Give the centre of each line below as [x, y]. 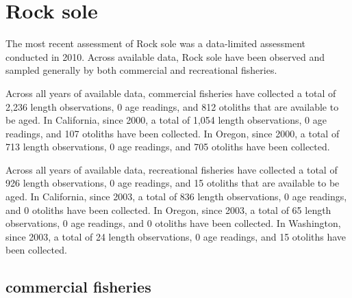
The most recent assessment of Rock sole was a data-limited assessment [156, 43]
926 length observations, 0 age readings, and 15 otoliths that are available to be [173, 183]
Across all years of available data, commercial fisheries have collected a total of [171, 93]
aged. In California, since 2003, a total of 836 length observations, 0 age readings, [176, 197]
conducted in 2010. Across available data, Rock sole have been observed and [165, 56]
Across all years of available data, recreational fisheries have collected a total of [172, 169]
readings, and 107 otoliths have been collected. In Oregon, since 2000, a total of [173, 133]
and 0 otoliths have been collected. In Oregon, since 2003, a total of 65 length [168, 209]
